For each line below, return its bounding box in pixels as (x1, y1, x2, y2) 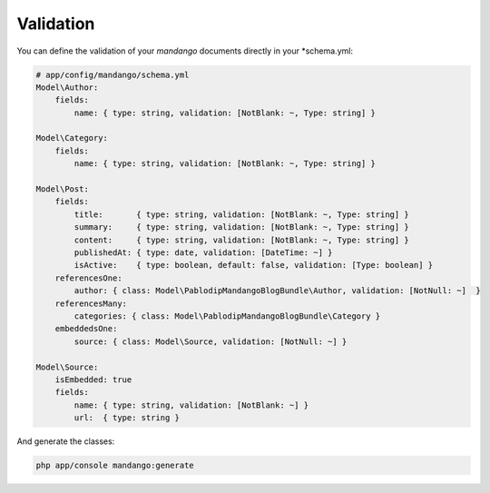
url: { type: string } (73, 413, 181, 423)
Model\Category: (35, 133, 109, 143)
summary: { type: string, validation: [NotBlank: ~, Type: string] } (73, 222, 410, 232)
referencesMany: (54, 298, 127, 309)
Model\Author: (35, 82, 99, 93)
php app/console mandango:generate (35, 460, 194, 471)
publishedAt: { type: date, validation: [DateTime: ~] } (73, 248, 333, 258)
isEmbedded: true (54, 374, 132, 385)
